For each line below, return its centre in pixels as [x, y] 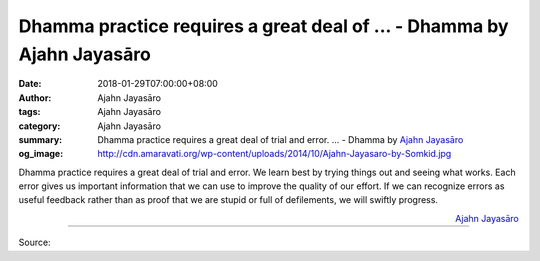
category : [39, 126]
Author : [35, 97]
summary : [40, 139]
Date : [30, 84]
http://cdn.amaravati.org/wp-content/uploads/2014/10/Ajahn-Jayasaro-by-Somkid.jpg [274, 154]
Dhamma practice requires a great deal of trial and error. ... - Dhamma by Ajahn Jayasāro [280, 139]
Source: [34, 242]
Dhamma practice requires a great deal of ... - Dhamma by [263, 26]
